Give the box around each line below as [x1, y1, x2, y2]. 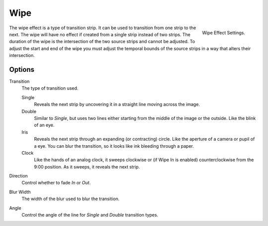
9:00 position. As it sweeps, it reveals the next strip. [34, 164, 140, 169]
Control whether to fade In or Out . [21, 180, 91, 186]
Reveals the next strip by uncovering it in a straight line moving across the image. [34, 102, 201, 108]
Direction [9, 173, 28, 179]
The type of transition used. [21, 85, 79, 91]
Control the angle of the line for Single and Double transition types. [21, 212, 158, 218]
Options [9, 65, 35, 74]
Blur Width [9, 189, 31, 195]
